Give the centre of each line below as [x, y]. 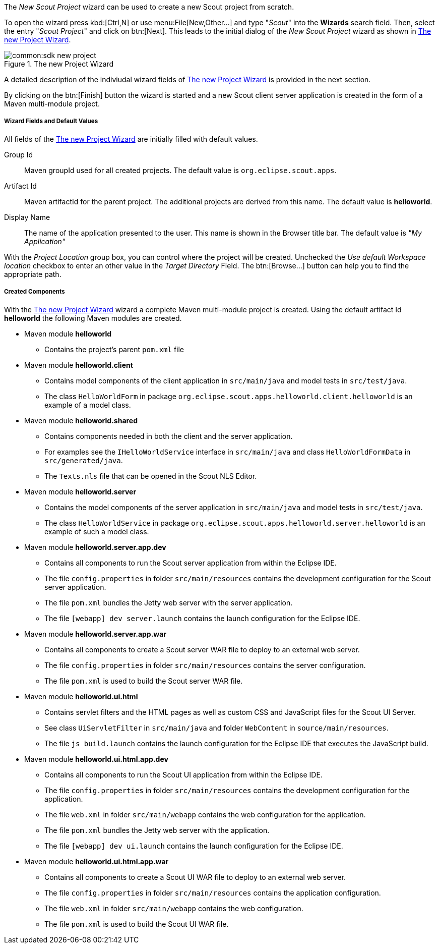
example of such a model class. [97, 531]
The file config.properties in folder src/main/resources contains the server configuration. [205, 665]
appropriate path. [33, 274]
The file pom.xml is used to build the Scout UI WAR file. [137, 924]
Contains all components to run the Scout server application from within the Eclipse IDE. [191, 563]
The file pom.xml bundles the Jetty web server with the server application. [169, 602]
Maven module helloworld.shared [81, 420]
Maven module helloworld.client [79, 365]
